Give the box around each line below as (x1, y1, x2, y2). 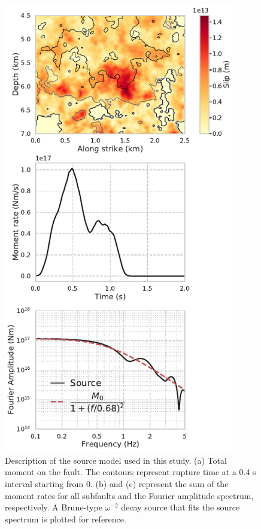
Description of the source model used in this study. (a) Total (5, 454, 227, 466)
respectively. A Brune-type (5, 501, 102, 513)
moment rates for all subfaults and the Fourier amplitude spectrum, (5, 489, 254, 501)
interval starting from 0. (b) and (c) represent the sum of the (5, 477, 229, 490)
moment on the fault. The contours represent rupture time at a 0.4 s (5, 466, 256, 478)
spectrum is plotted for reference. (5, 512, 126, 525)
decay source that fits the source (121, 501, 240, 513)
